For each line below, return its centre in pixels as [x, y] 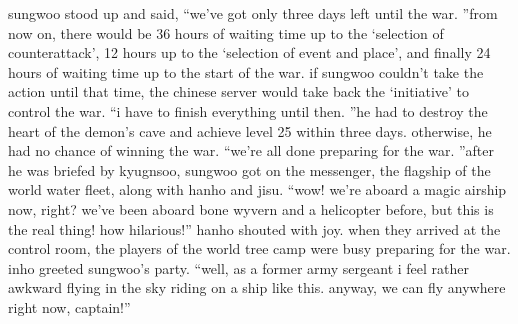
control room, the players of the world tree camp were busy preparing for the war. [259, 248]
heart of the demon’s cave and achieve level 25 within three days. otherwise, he [250, 130]
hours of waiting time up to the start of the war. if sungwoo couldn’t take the [246, 71]
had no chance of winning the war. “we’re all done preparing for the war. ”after [251, 150]
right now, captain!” [69, 306]
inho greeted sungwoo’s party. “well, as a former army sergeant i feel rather [239, 267]
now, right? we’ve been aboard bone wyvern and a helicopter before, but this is [251, 208]
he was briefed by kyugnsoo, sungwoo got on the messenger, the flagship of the [249, 169]
